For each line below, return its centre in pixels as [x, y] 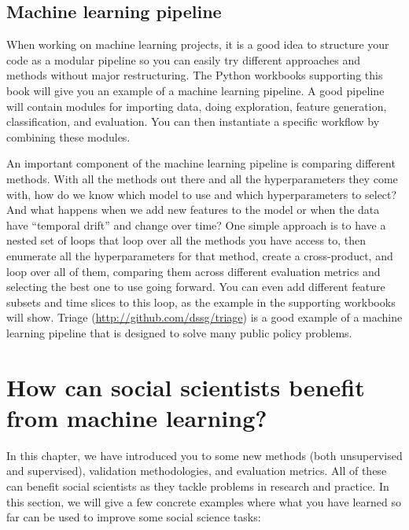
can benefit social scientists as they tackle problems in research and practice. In [198, 486]
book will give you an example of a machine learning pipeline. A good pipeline [195, 90]
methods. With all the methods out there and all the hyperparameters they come [202, 178]
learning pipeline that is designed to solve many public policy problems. [179, 332]
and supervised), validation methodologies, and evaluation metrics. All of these [197, 471]
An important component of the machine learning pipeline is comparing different [201, 163]
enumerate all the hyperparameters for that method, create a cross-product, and [200, 255]
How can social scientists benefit [186, 386]
